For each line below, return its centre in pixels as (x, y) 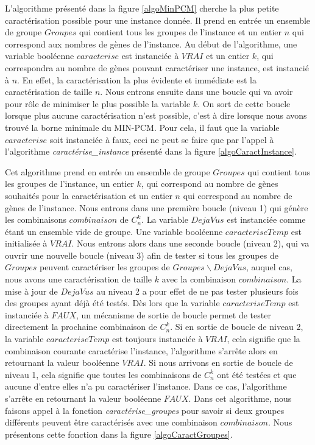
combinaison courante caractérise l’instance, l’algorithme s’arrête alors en (141, 350)
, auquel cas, (269, 267)
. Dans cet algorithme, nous (240, 398)
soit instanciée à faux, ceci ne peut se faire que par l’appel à (162, 139)
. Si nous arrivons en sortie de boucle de (218, 363)
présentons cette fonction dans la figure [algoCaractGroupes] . (119, 434)
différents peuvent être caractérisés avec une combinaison (111, 422)
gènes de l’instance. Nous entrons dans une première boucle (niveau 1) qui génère (157, 207)
